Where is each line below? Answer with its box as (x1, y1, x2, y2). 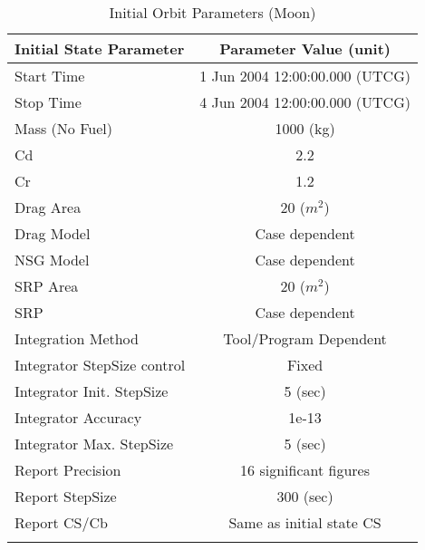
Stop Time (14, 92, 82, 112)
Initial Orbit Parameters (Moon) (109, 2, 316, 23)
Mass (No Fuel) (14, 118, 112, 139)
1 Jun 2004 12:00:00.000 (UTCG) (199, 65, 411, 86)
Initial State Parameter (14, 38, 185, 59)
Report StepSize (14, 486, 117, 507)
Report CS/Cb (14, 512, 108, 533)
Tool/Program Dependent (223, 328, 387, 349)
